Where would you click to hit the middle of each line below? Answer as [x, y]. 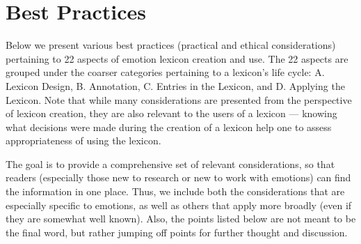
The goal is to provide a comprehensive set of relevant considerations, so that [170, 163]
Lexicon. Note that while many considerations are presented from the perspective [179, 99]
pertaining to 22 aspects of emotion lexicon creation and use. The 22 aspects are [177, 58]
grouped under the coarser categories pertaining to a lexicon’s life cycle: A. [165, 72]
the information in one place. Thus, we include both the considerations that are [175, 191]
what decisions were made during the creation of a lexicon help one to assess [169, 127]
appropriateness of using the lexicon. [83, 140]
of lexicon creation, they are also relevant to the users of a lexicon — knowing [171, 113]
